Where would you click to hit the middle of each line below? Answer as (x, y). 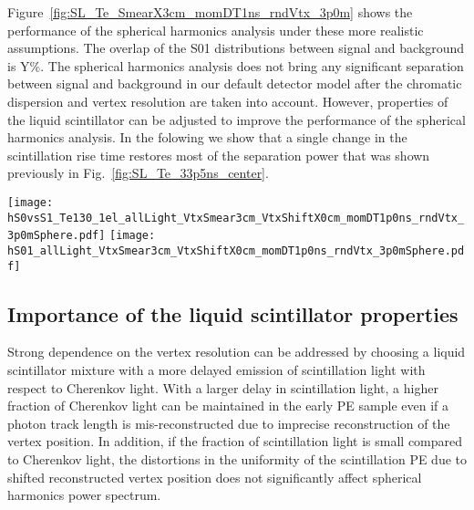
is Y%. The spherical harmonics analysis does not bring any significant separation (236, 65)
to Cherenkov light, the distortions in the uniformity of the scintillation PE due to (237, 458)
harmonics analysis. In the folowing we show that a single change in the (207, 137)
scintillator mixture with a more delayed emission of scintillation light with (216, 370)
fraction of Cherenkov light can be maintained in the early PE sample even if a (228, 406)
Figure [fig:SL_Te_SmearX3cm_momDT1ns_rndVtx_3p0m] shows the (210, 12)
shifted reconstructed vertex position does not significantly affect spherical (215, 477)
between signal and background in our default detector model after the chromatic (235, 83)
